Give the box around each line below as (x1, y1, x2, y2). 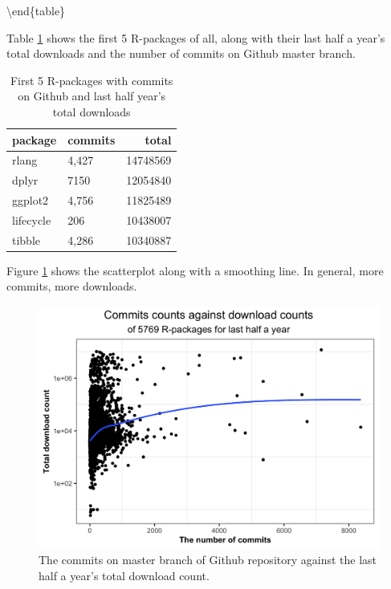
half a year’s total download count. (39, 567, 210, 583)
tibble (12, 231, 41, 248)
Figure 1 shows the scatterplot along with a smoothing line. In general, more (6, 262, 384, 278)
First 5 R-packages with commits (10, 71, 173, 88)
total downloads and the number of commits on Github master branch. (6, 45, 356, 62)
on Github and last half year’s (18, 87, 166, 104)
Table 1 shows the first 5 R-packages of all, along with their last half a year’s (6, 29, 385, 46)
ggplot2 (12, 192, 49, 209)
